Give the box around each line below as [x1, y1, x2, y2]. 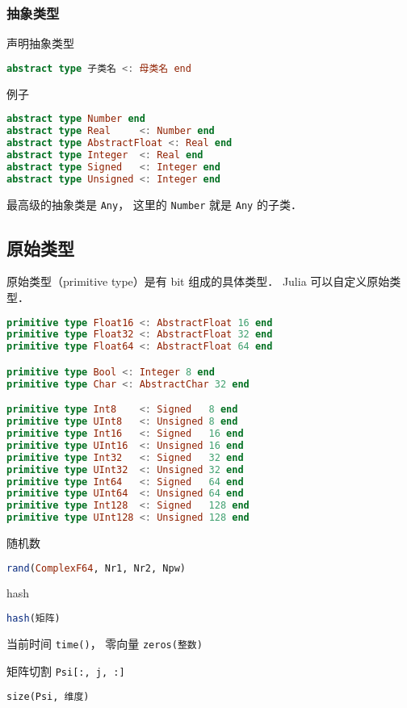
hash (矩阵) [6, 613, 61, 625]
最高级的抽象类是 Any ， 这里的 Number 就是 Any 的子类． [6, 195, 302, 212]
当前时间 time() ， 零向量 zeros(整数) [6, 635, 203, 651]
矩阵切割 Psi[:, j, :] [6, 662, 125, 679]
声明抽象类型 [6, 35, 74, 52]
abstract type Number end [6, 113, 145, 125]
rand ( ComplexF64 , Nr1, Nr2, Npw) [6, 562, 186, 574]
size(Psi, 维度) [6, 691, 90, 703]
